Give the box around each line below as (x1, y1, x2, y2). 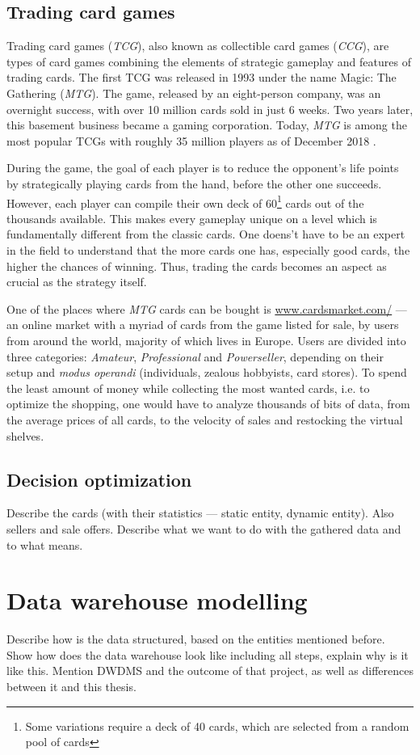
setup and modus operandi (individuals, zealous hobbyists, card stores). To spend (6, 364, 407, 381)
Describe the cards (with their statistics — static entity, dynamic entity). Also (6, 504, 394, 521)
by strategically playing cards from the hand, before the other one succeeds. (6, 175, 382, 192)
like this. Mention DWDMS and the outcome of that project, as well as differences (6, 662, 414, 679)
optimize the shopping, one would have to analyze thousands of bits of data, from (6, 395, 410, 412)
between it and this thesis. (6, 678, 136, 694)
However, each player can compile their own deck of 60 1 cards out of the (6, 192, 364, 211)
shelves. (6, 427, 44, 444)
